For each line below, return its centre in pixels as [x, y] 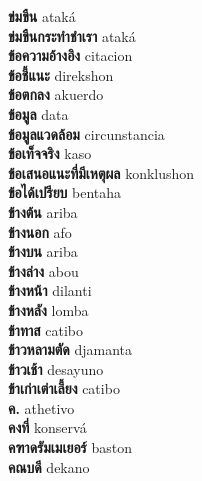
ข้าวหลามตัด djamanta [70, 349]
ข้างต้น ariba [43, 211]
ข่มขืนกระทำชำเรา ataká [72, 35]
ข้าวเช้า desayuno [56, 368]
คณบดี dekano [49, 466]
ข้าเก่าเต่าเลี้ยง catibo [64, 388]
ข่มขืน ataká [42, 16]
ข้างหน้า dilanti [50, 290]
